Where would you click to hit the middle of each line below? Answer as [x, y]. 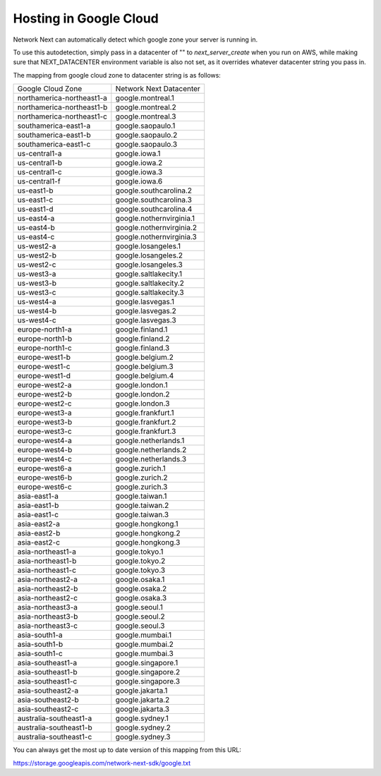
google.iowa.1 [138, 154]
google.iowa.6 [139, 181]
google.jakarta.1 [141, 691]
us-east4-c [36, 237]
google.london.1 [142, 385]
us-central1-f [39, 181]
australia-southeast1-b [55, 728]
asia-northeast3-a [47, 607]
